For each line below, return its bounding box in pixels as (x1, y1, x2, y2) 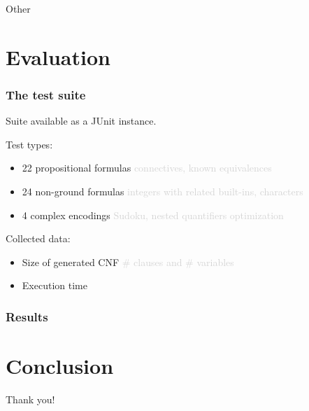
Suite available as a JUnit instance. (6, 113, 157, 128)
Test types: (6, 137, 53, 151)
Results (6, 307, 48, 325)
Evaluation (6, 42, 110, 71)
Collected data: (6, 231, 71, 246)
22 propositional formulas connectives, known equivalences (22, 160, 272, 175)
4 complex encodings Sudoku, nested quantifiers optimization (22, 207, 284, 222)
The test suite (6, 85, 86, 103)
